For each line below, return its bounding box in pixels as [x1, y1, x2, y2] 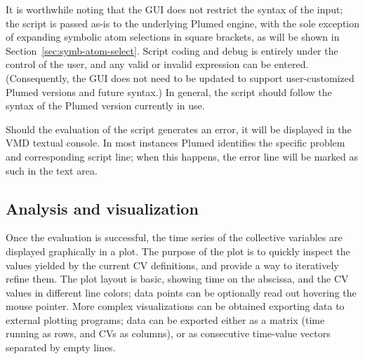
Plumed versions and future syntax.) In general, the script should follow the [6, 84, 332, 99]
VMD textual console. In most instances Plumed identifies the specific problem [6, 135, 345, 150]
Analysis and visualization [6, 197, 199, 219]
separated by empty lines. [6, 340, 116, 355]
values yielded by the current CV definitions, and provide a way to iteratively [6, 257, 339, 272]
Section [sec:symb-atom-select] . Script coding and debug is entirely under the [6, 43, 338, 57]
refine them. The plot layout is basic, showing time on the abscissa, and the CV [6, 271, 349, 286]
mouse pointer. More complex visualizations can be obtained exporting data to [6, 299, 345, 313]
